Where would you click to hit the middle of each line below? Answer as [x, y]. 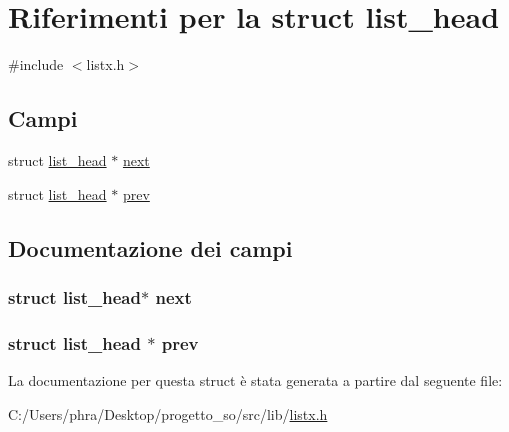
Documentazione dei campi [150, 247]
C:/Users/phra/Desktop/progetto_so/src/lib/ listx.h [168, 413]
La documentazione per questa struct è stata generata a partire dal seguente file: [255, 379]
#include [36, 64]
